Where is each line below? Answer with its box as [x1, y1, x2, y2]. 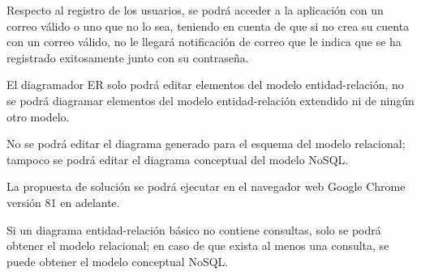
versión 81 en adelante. [6, 193, 120, 210]
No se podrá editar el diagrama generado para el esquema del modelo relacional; [6, 135, 406, 152]
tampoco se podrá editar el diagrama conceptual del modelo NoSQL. [6, 150, 349, 167]
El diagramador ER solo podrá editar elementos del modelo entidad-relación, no [6, 76, 404, 93]
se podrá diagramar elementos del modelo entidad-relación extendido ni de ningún [6, 91, 415, 108]
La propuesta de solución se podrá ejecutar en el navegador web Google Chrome [6, 178, 406, 195]
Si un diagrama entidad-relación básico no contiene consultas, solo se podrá [6, 221, 381, 238]
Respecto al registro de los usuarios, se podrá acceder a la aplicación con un [6, 2, 384, 18]
